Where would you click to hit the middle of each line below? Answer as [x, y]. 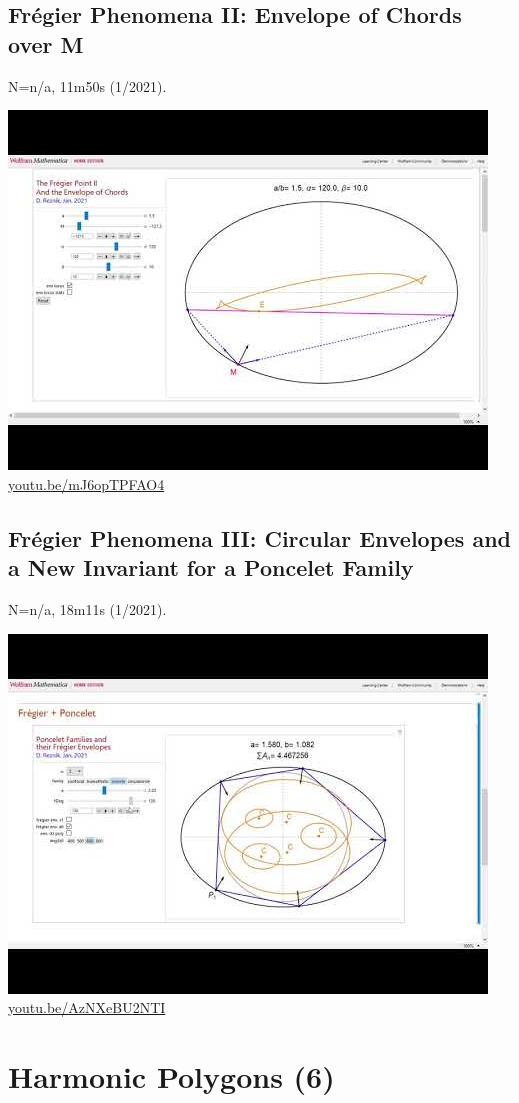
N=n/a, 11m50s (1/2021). [87, 85]
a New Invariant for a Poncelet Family [211, 567]
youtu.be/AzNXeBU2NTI [87, 1007]
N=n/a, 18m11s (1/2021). [87, 608]
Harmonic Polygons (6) [171, 1075]
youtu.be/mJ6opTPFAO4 [86, 483]
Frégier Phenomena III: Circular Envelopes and [260, 537]
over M [46, 43]
